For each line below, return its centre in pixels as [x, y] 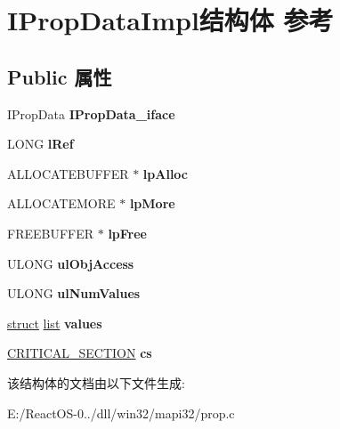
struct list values [55, 323]
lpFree [127, 233]
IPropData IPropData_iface [91, 113]
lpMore [152, 203]
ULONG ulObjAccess [71, 263]
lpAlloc [166, 173]
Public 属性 [60, 76]
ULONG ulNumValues [74, 293]
